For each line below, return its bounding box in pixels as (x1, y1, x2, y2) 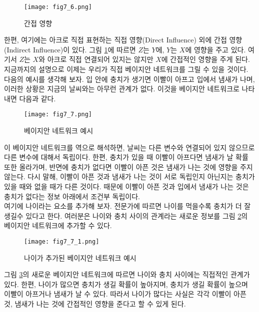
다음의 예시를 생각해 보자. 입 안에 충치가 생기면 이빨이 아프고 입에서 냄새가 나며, (4, 73, 255, 84)
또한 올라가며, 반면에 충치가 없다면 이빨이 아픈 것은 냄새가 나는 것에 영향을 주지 (4, 161, 253, 172)
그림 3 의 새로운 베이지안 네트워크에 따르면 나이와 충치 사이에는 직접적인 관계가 (4, 269, 250, 280)
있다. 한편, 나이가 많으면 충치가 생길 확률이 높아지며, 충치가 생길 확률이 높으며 (4, 279, 248, 289)
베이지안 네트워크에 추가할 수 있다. (4, 220, 112, 231)
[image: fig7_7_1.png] (24, 238, 99, 245)
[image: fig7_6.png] (24, 3, 92, 10)
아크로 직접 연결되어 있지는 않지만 (47, 54, 153, 64)
